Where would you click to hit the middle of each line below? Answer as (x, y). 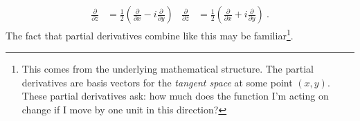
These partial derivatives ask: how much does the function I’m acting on (175, 96)
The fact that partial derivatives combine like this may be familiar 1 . (150, 34)
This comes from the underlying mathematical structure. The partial (168, 69)
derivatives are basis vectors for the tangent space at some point (157, 82)
